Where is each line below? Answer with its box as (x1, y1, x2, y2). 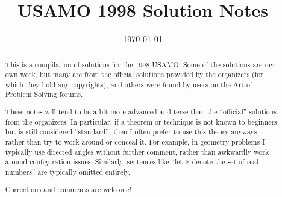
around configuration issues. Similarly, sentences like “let (5, 157, 183, 167)
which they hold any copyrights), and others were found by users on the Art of (5, 79, 252, 89)
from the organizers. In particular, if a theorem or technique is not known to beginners (5, 116, 277, 127)
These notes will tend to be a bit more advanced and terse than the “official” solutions (5, 107, 277, 117)
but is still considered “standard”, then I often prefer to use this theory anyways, (5, 127, 259, 137)
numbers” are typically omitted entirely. (5, 166, 131, 177)
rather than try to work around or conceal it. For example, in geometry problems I (5, 137, 265, 146)
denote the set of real (192, 157, 258, 167)
